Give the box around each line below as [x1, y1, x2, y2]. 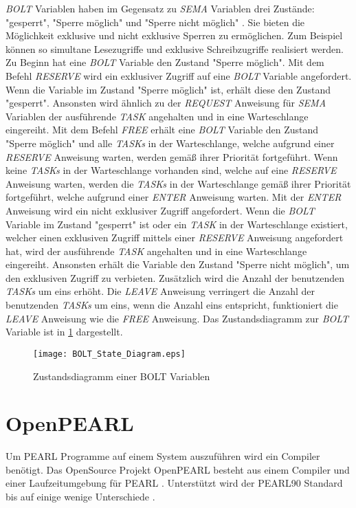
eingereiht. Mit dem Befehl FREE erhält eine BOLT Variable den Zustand [5, 122, 319, 137]
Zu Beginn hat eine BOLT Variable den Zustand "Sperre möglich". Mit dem [5, 55, 324, 69]
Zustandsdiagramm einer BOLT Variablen [33, 368, 210, 383]
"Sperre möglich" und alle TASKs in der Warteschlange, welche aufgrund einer [5, 135, 335, 150]
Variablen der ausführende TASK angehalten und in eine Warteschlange [5, 109, 309, 123]
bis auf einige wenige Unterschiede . [5, 489, 155, 503]
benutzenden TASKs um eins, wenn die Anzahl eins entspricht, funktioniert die [5, 298, 338, 312]
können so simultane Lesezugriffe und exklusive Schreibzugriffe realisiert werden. [5, 41, 344, 56]
